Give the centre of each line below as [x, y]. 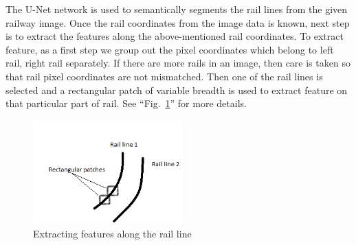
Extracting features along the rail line [112, 233]
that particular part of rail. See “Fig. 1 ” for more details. [126, 103]
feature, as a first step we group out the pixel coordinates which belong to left [170, 49]
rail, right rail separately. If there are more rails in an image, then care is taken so [178, 63]
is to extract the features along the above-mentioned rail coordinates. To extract [175, 36]
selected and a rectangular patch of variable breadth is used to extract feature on [177, 90]
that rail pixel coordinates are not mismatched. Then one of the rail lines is [164, 76]
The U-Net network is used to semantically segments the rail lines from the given [177, 9]
